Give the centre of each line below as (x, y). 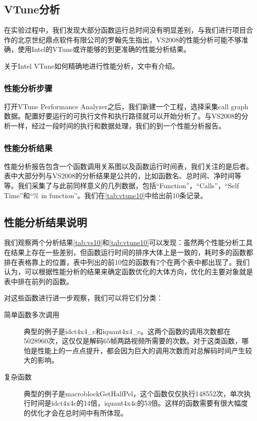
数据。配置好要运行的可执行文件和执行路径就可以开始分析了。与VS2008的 (123, 116)
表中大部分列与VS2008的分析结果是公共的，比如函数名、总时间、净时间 (119, 176)
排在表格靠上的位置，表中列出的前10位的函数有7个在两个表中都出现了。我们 (127, 262)
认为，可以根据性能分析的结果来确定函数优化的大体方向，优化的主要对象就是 (128, 272)
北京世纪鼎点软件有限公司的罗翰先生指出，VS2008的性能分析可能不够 (129, 39)
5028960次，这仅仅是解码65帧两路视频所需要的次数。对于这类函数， (133, 341)
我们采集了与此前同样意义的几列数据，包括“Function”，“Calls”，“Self (128, 185)
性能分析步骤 (28, 88)
